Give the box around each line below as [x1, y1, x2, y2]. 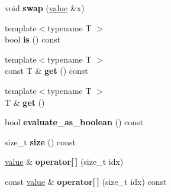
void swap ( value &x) [5, 2, 85, 14]
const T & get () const [5, 64, 88, 77]
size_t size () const [5, 135, 76, 148]
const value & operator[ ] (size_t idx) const [5, 175, 167, 187]
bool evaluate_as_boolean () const [5, 116, 144, 128]
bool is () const [5, 33, 61, 45]
